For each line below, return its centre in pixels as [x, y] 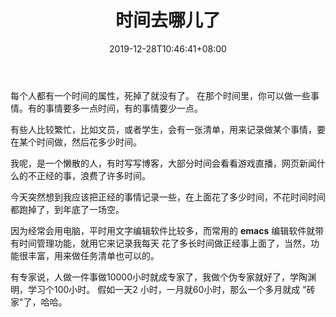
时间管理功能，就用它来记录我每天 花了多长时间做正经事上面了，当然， [164, 243]
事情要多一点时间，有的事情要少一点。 [123, 108]
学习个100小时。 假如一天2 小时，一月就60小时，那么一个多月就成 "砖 [171, 289]
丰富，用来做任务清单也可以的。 [93, 255]
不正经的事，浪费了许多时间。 [89, 175]
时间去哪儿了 [167, 20]
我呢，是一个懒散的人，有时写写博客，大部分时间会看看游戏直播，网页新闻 [163, 163]
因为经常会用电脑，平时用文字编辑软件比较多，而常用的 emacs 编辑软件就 [163, 230]
